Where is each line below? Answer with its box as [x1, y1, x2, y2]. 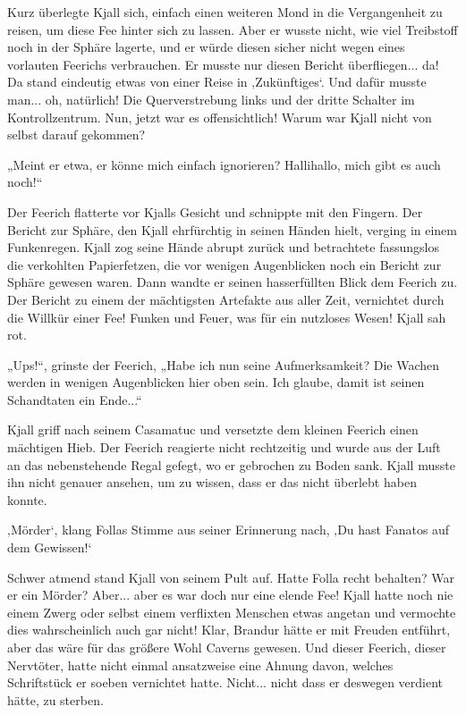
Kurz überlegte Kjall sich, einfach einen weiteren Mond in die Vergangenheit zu [7, 3, 443, 21]
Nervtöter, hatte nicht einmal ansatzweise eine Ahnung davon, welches [7, 655, 394, 674]
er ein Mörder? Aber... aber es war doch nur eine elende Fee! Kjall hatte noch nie [7, 585, 453, 604]
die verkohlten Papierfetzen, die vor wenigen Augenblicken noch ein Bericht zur [7, 255, 442, 273]
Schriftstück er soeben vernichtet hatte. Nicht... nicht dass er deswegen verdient [7, 673, 444, 692]
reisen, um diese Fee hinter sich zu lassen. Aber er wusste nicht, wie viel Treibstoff [7, 20, 458, 38]
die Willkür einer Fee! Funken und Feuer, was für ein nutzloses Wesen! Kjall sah [7, 307, 446, 326]
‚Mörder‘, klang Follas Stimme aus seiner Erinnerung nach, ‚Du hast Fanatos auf [7, 520, 450, 539]
